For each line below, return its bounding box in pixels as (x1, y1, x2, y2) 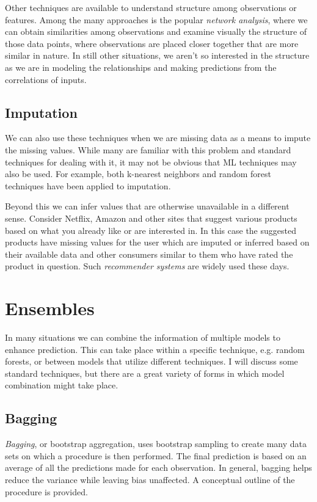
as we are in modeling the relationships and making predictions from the (5, 60, 277, 73)
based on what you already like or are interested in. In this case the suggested (5, 224, 296, 236)
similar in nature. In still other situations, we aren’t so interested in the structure (5, 49, 310, 62)
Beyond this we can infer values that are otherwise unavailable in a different (5, 200, 290, 213)
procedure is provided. (5, 485, 88, 498)
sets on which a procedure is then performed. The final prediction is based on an (5, 449, 307, 462)
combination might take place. (5, 379, 118, 391)
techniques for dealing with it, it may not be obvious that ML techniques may (5, 155, 297, 168)
